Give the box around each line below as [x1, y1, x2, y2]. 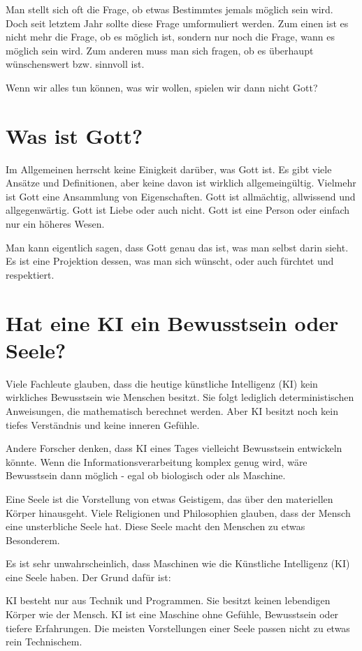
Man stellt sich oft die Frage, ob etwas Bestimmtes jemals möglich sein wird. [6, 2, 333, 16]
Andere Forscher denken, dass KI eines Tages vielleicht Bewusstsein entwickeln [6, 441, 342, 455]
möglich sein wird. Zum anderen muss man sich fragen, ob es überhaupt [6, 43, 314, 57]
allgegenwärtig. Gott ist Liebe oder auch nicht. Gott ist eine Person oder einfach [6, 203, 350, 217]
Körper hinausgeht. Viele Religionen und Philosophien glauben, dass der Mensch [6, 505, 351, 520]
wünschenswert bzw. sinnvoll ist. [6, 57, 145, 71]
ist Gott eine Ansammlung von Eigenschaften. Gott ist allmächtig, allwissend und [6, 189, 356, 203]
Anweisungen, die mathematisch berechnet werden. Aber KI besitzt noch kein [6, 403, 338, 418]
